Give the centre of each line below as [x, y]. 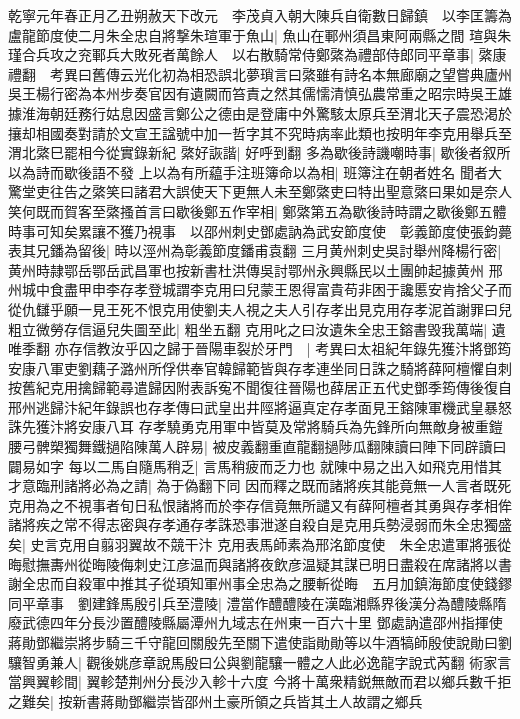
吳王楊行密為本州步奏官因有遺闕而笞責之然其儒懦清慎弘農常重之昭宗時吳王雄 [260, 93]
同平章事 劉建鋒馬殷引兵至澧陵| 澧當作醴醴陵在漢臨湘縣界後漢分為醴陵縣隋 [257, 602]
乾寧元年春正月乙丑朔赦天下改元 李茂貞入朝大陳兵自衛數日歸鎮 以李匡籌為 [260, 15]
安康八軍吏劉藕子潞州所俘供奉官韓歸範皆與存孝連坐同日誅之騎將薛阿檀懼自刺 [260, 367]
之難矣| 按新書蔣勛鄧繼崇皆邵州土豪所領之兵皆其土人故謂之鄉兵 [215, 700]
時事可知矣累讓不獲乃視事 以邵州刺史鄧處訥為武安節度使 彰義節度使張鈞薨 [260, 230]
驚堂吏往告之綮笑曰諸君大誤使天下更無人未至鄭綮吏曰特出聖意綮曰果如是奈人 [260, 191]
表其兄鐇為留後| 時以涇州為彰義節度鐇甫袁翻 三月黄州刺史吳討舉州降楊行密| [255, 250]
